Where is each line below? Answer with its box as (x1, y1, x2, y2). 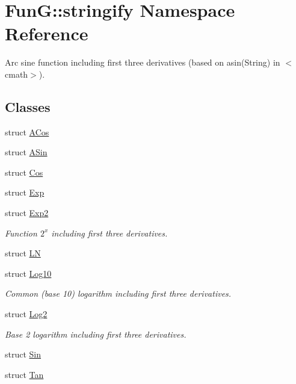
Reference (5, 21, 88, 46)
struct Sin (5, 348, 42, 361)
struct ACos (5, 125, 49, 138)
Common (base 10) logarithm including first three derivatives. (5, 287, 232, 300)
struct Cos (5, 166, 43, 178)
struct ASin (5, 146, 48, 158)
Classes (5, 97, 51, 116)
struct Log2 (5, 308, 48, 320)
